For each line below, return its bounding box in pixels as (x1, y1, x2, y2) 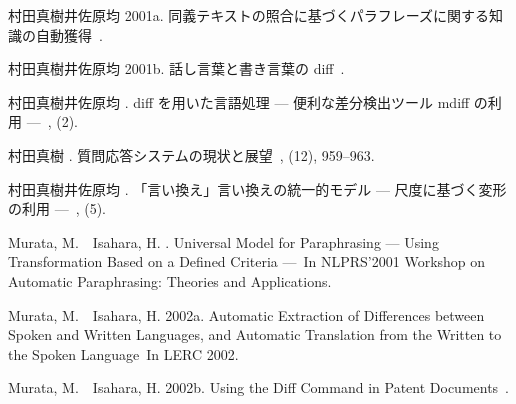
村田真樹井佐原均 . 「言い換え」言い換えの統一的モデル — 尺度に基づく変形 (8, 178, 507, 199)
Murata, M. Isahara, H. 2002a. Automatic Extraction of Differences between (8, 304, 485, 325)
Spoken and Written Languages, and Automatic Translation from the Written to (8, 324, 502, 345)
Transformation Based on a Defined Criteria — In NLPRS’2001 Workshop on (8, 251, 486, 272)
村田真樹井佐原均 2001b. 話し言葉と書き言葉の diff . (8, 58, 345, 79)
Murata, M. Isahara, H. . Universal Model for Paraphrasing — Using (8, 231, 439, 252)
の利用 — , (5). (8, 198, 106, 219)
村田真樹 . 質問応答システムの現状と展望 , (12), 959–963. (8, 144, 375, 165)
